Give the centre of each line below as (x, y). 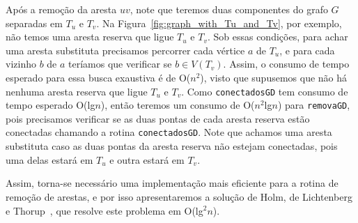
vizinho (21, 64)
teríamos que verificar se (120, 64)
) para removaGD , (314, 105)
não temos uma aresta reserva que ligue (90, 37)
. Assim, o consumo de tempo (286, 64)
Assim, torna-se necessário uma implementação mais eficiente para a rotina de (172, 183)
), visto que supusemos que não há (274, 77)
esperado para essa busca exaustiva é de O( (98, 77)
